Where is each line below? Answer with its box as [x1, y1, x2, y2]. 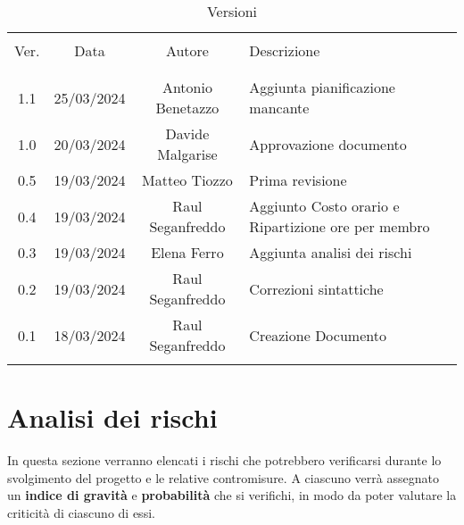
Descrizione [249, 40, 320, 61]
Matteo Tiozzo [142, 170, 233, 190]
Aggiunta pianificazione [249, 77, 395, 97]
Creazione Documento [249, 324, 386, 346]
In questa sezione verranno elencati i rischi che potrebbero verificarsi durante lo [7, 451, 442, 470]
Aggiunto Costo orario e [249, 196, 400, 216]
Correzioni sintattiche [249, 278, 384, 299]
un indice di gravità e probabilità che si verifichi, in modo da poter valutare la [7, 486, 457, 504]
